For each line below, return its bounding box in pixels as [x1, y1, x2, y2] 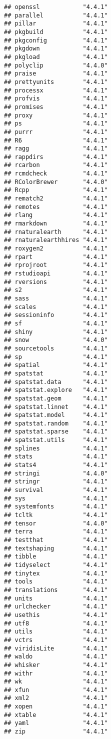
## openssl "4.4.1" [4, 3, 108, 10]
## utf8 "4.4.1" [4, 619, 108, 627]
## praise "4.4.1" [4, 70, 108, 77]
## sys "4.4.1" [4, 494, 108, 502]
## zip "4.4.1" [4, 728, 108, 735]
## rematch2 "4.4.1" [4, 195, 108, 202]
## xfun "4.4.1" [4, 686, 108, 693]
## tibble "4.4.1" [4, 553, 108, 560]
